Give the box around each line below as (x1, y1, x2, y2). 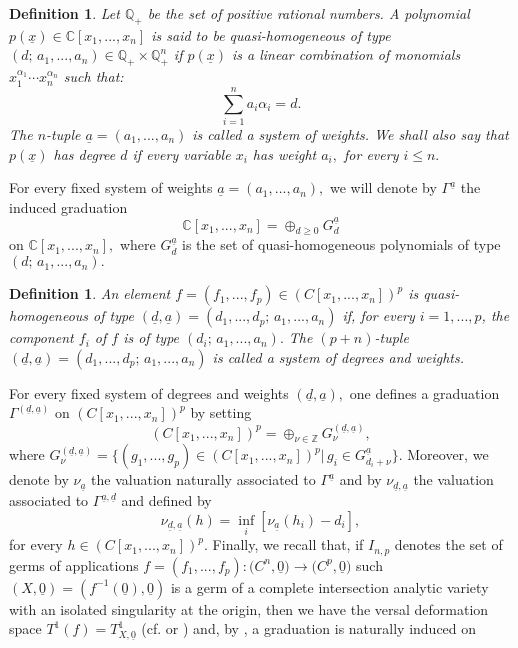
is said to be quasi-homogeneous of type (151, 24, 391, 45)
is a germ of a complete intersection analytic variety (170, 576, 489, 597)
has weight (252, 143, 317, 164)
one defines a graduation (349, 382, 500, 403)
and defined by (121, 490, 212, 511)
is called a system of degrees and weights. (212, 346, 465, 367)
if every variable (132, 143, 231, 164)
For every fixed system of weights (9, 177, 213, 198)
